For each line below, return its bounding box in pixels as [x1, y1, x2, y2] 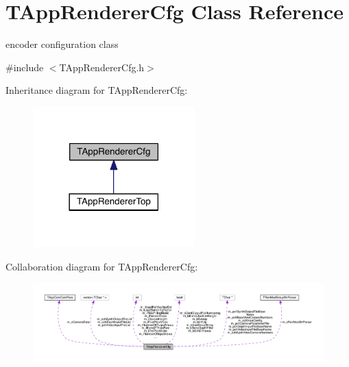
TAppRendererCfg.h [59, 60, 145, 74]
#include [5, 60, 44, 74]
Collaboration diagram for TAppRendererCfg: [5, 259, 198, 273]
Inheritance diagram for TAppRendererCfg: [5, 83, 188, 97]
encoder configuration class [5, 37, 119, 51]
